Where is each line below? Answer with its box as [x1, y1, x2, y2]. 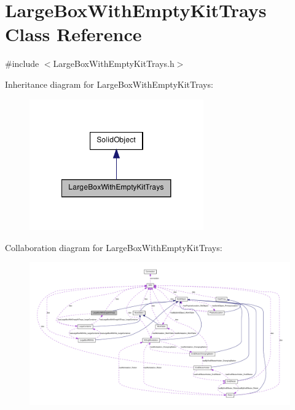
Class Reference [5, 21, 142, 47]
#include [5, 57, 39, 70]
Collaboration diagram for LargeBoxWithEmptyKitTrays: [5, 241, 222, 253]
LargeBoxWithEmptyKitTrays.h [53, 57, 175, 70]
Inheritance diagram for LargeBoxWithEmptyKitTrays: [5, 77, 213, 90]
